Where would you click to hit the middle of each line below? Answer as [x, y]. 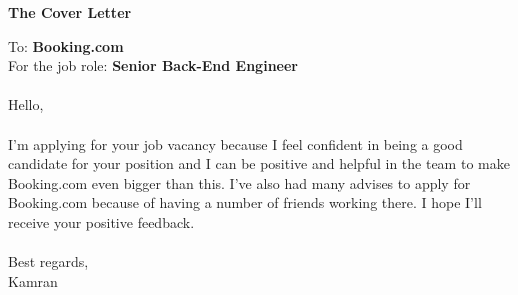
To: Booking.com [66, 45]
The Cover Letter [70, 12]
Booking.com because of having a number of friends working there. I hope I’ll [245, 202]
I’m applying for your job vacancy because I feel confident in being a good [235, 143]
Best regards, [48, 261]
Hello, [26, 104]
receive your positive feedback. [101, 221]
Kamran [33, 280]
